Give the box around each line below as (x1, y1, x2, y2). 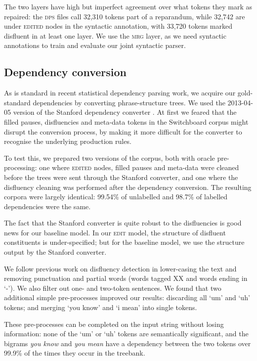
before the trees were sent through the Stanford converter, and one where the (4, 172, 238, 182)
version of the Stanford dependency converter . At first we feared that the (13, 107, 237, 117)
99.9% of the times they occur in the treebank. (4, 348, 145, 358)
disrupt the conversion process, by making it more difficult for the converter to (4, 126, 242, 136)
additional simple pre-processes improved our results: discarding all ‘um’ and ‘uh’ (4, 292, 250, 303)
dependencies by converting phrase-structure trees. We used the (33, 97, 225, 107)
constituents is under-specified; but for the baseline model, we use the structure (4, 237, 245, 247)
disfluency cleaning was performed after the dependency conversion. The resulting (4, 181, 252, 192)
